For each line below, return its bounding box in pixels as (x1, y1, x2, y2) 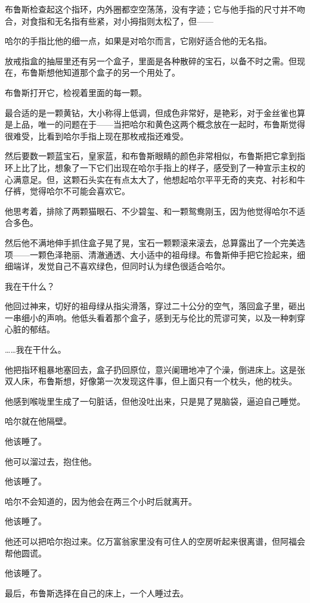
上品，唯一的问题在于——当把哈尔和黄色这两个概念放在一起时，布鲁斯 (13, 118, 289, 130)
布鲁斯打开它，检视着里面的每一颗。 (5, 86, 147, 98)
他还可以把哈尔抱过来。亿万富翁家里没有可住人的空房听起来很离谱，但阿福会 (5, 535, 305, 547)
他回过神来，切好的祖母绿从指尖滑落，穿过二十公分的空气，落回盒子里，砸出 (5, 300, 305, 312)
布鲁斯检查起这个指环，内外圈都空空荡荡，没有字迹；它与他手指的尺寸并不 (5, 3, 297, 15)
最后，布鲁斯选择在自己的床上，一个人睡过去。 (5, 586, 188, 599)
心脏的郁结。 (5, 323, 55, 335)
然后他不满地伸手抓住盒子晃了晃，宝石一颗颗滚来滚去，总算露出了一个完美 (5, 236, 297, 248)
